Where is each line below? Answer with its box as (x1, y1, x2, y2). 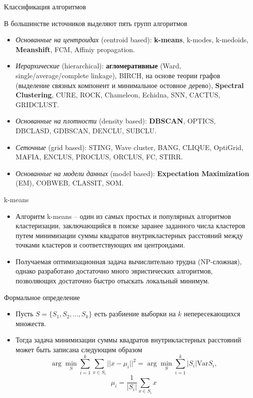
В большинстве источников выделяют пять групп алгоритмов (4, 18, 188, 28)
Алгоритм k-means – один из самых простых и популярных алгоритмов (15, 211, 231, 221)
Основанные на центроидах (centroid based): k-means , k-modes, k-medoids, (15, 34, 249, 45)
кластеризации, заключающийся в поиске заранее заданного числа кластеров (15, 220, 246, 231)
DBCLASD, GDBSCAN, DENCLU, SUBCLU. (15, 125, 157, 135)
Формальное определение (4, 292, 80, 302)
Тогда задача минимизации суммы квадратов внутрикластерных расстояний (15, 335, 241, 345)
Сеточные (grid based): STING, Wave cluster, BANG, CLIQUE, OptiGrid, (15, 142, 244, 152)
